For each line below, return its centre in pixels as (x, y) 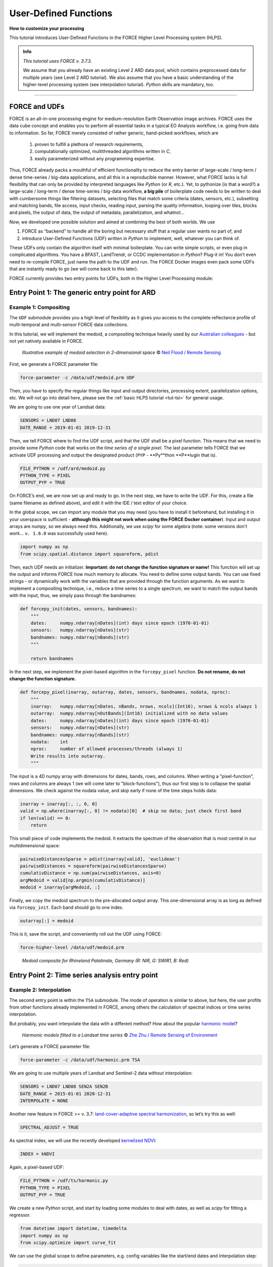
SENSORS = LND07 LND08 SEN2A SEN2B (64, 1087)
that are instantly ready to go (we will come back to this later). (74, 269)
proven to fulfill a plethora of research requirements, (89, 144)
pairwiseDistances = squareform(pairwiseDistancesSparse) (93, 866)
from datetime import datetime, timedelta (73, 1228)
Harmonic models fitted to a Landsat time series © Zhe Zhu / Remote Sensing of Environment (120, 1035)
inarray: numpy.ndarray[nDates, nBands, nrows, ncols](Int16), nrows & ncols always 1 (144, 706)
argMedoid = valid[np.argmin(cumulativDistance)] (83, 880)
